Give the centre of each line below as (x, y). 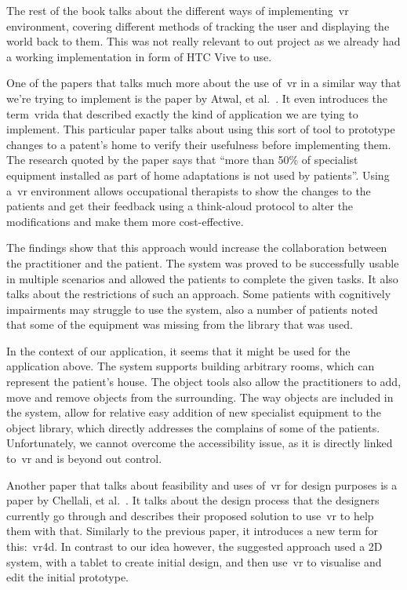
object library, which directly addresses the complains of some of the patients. (193, 427)
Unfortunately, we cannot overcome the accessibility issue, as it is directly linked (200, 443)
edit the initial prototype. (68, 577)
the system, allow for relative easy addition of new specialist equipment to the (194, 412)
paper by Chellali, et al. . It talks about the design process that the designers (193, 500)
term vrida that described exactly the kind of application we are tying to (182, 113)
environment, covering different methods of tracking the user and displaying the (198, 25)
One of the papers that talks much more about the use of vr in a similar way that (204, 83)
